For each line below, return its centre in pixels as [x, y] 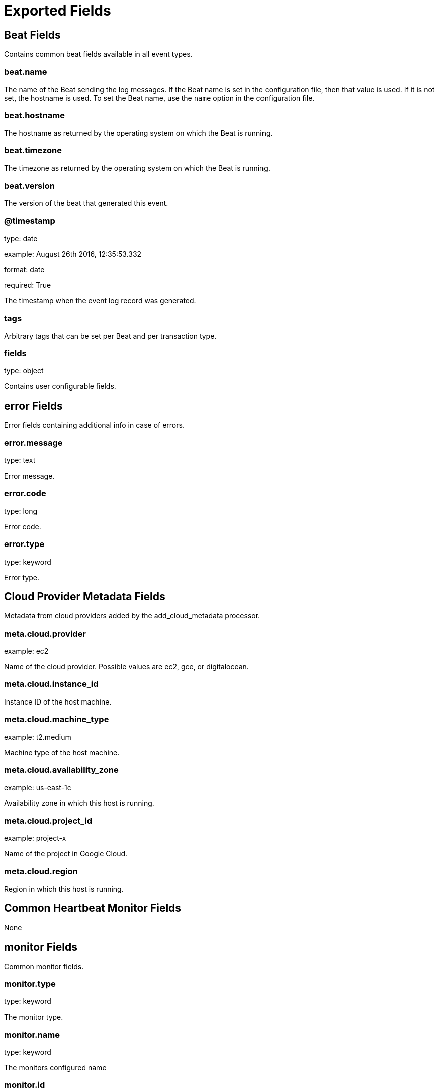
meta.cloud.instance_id [51, 684]
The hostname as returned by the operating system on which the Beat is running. [138, 133]
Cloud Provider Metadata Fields [85, 596]
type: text [20, 460]
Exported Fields [58, 11]
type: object [24, 371]
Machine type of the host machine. [62, 752]
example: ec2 [26, 651]
